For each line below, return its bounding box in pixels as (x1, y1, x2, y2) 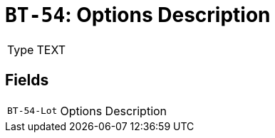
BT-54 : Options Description (5, 3, 271, 27)
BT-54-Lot (7, 105, 58, 117)
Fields (5, 71, 49, 90)
